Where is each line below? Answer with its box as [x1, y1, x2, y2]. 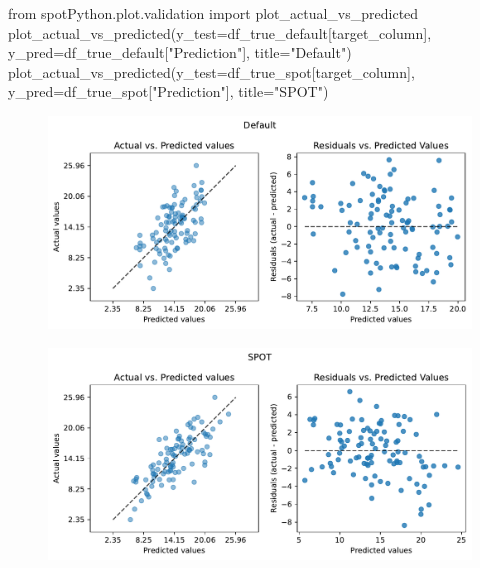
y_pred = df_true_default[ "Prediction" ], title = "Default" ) [8, 42, 352, 63]
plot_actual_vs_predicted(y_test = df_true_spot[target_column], [8, 61, 415, 82]
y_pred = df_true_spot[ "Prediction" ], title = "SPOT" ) [8, 81, 329, 102]
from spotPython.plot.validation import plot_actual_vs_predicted [8, 3, 419, 23]
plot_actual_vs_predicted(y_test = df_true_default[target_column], [8, 22, 432, 43]
